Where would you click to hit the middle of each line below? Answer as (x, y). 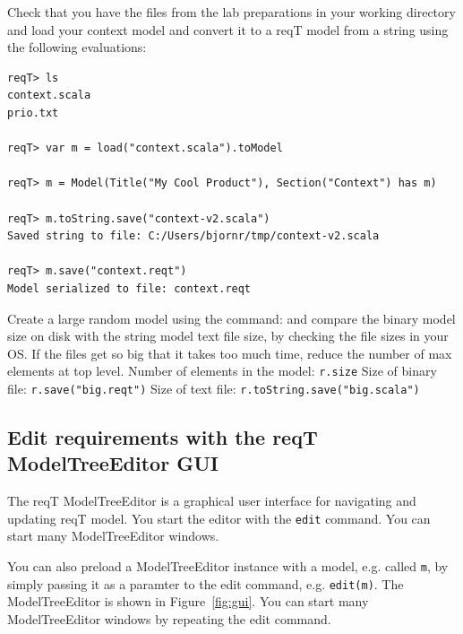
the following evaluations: (77, 47)
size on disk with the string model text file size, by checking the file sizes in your (228, 336)
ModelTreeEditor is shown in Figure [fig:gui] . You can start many (188, 601)
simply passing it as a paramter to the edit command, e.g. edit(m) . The (206, 583)
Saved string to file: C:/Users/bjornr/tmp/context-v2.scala (193, 236)
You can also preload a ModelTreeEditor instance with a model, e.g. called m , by (228, 566)
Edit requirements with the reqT (163, 436)
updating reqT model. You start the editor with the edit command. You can (219, 518)
